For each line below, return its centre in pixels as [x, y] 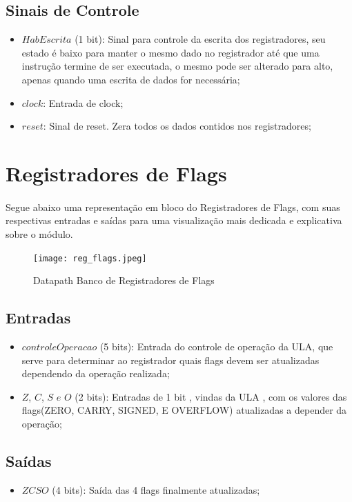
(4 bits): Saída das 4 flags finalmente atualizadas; [156, 489]
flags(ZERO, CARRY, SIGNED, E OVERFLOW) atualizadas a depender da [184, 410]
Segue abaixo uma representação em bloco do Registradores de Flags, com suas [173, 207]
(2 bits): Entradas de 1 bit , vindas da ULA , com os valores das [211, 396]
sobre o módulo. [39, 233]
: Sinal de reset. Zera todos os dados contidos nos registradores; [177, 126]
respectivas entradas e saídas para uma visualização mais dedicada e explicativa [174, 220]
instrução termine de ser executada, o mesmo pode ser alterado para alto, [177, 66]
